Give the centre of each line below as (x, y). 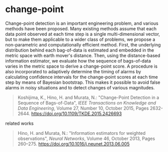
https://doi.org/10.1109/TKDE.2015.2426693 (76, 113)
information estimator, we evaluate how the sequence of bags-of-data (78, 61)
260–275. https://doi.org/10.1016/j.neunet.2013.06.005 (73, 144)
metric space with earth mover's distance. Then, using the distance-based (83, 55)
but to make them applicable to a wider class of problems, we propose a (80, 39)
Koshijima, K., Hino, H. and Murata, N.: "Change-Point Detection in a (88, 97)
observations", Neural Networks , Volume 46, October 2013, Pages (86, 138)
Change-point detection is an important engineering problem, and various (82, 23)
